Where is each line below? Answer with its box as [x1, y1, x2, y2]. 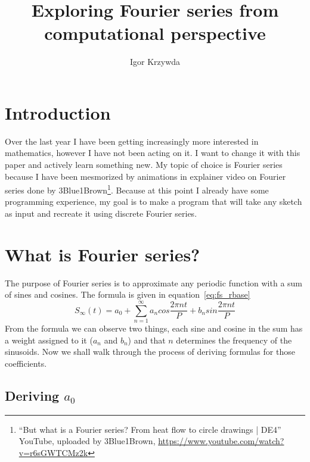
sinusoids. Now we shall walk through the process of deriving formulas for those [5, 345, 295, 358]
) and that [128, 333, 166, 346]
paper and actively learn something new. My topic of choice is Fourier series [5, 158, 283, 171]
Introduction [5, 100, 111, 124]
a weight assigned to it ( [5, 333, 93, 346]
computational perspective [44, 21, 266, 45]
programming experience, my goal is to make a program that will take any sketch [5, 195, 302, 208]
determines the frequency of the [176, 333, 292, 346]
